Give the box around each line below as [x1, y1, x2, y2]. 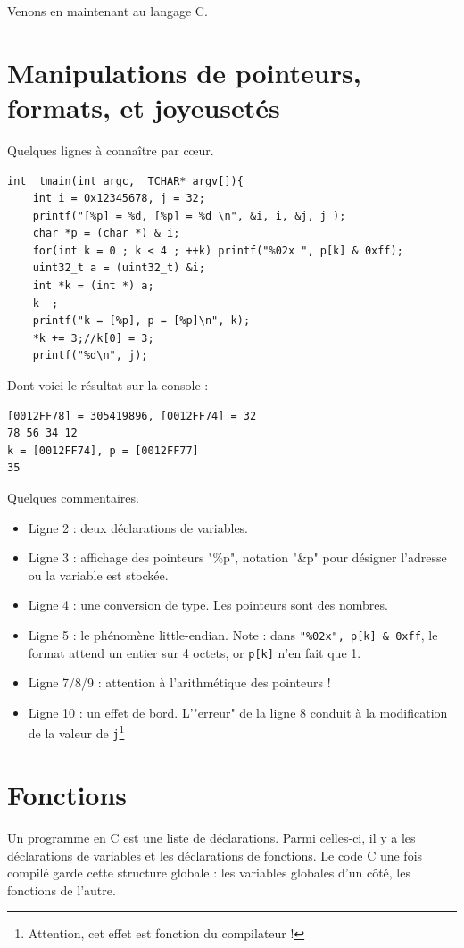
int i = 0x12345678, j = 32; [32, 192, 205, 205]
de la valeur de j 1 [28, 721, 125, 743]
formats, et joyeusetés [7, 88, 280, 125]
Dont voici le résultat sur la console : [7, 376, 209, 395]
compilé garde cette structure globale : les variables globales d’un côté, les [7, 863, 410, 882]
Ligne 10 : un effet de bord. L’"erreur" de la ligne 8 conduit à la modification [28, 703, 448, 721]
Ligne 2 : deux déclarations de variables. [28, 518, 248, 536]
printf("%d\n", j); [32, 349, 148, 362]
